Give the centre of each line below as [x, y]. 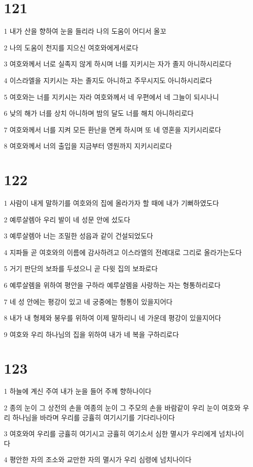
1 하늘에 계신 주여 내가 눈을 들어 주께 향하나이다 [78, 391]
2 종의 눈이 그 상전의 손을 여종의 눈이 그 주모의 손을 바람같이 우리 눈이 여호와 [122, 408]
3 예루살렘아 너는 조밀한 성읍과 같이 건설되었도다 [79, 236]
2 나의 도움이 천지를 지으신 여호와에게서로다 [71, 47]
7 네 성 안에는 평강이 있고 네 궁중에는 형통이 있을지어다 [88, 301]
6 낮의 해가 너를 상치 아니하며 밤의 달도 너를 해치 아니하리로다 [99, 113]
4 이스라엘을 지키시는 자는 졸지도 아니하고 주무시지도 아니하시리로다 [108, 80]
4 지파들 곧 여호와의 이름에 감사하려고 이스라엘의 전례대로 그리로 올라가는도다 [123, 252]
